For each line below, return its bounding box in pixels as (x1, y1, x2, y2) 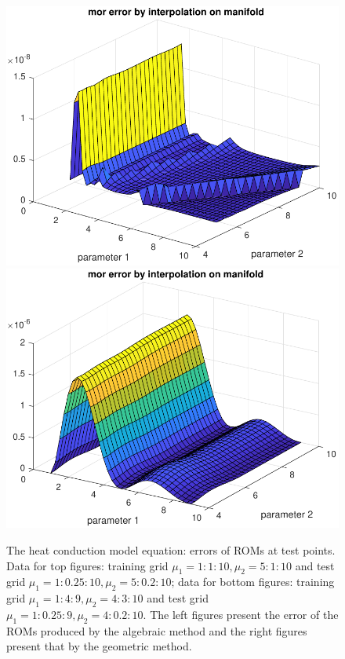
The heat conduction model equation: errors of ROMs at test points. (6, 542, 336, 558)
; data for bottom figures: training (171, 573, 335, 590)
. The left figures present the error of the (143, 606, 339, 623)
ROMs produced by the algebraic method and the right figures (6, 622, 307, 639)
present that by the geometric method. (6, 638, 192, 654)
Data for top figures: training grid (6, 557, 169, 573)
